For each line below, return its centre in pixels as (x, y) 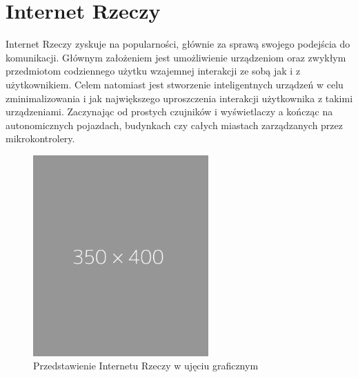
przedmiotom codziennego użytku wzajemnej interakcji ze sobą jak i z (153, 71)
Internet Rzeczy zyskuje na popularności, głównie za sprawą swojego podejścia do (178, 44)
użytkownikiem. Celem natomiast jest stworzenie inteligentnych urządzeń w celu (175, 84)
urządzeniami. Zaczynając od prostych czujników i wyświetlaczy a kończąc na (169, 112)
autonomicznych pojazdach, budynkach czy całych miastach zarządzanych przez (175, 125)
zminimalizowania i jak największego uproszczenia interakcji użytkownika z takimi (179, 98)
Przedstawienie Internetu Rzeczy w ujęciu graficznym (146, 366)
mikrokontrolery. (40, 138)
